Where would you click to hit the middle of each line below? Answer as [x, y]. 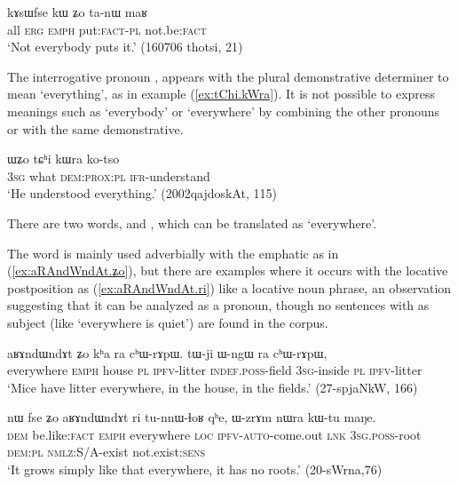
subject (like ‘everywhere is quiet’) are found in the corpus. [168, 322]
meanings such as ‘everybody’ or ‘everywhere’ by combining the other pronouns [224, 111]
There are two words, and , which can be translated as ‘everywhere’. [192, 223]
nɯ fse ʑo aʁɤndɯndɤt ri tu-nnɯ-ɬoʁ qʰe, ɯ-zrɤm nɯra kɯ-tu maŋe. [192, 417]
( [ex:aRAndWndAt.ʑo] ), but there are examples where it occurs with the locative [228, 270]
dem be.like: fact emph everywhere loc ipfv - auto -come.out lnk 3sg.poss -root [214, 434]
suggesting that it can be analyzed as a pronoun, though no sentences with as [218, 305]
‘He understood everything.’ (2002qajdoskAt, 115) [142, 193]
